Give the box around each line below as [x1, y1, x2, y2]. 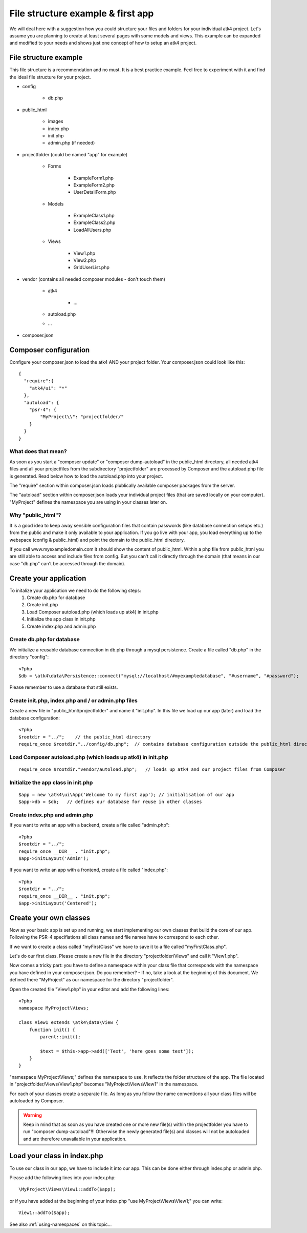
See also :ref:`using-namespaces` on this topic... [9, 1221, 112, 1227]
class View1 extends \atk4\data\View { [18, 1020, 119, 1025]
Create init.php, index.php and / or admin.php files [9, 697, 138, 704]
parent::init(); [40, 1034, 81, 1040]
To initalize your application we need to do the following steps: [9, 587, 141, 593]
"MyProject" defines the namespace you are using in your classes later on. [9, 499, 167, 505]
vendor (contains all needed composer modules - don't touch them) [22, 276, 166, 282]
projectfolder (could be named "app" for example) [22, 151, 128, 157]
